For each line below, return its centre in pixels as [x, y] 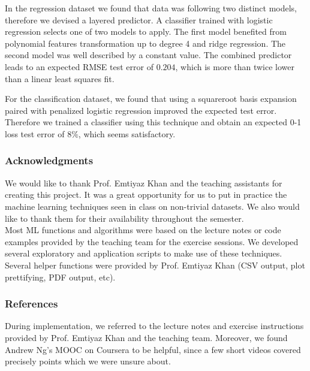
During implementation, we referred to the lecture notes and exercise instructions [154, 326]
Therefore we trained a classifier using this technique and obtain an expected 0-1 [153, 122]
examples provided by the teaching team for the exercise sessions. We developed [152, 241]
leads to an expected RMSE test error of [79, 66]
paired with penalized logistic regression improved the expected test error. [141, 110]
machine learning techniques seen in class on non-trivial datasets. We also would [152, 206]
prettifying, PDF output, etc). [60, 277]
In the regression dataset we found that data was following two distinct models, [151, 8]
